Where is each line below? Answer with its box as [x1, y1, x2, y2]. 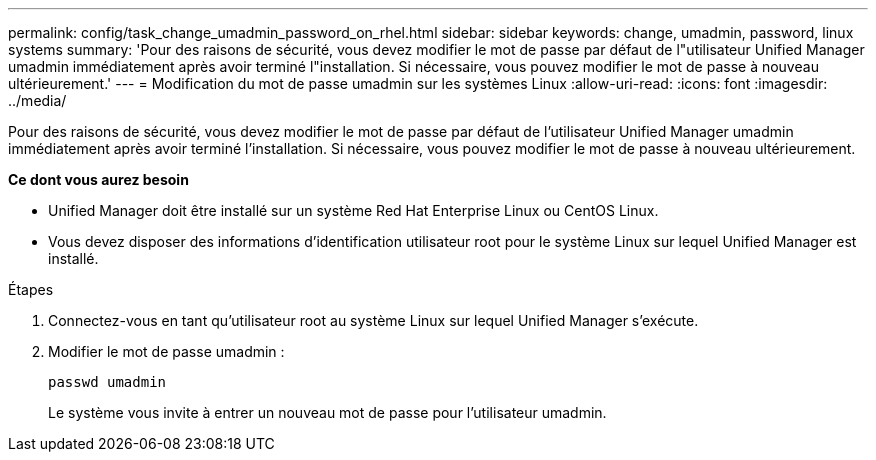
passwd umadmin [48, 374, 167, 390]
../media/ [8, 92, 67, 109]
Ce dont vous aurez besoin [8, 171, 189, 188]
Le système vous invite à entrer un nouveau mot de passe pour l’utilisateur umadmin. [48, 404, 607, 421]
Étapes [8, 281, 54, 298]
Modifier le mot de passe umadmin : [48, 343, 285, 360]
